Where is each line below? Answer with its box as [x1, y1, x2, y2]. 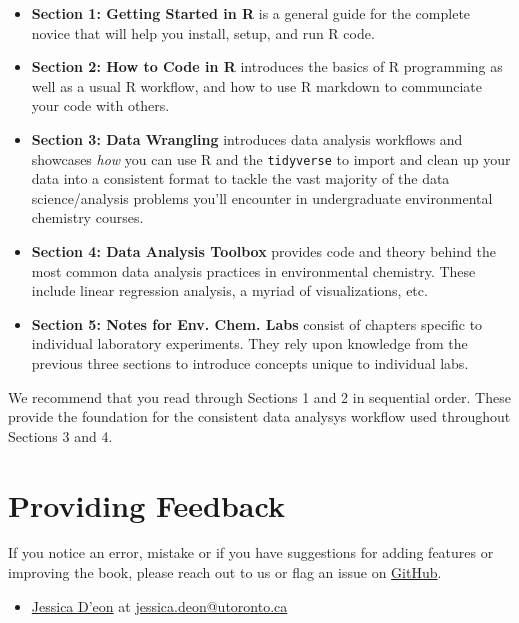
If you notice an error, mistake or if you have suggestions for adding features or [8, 542, 494, 563]
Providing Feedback [8, 484, 285, 525]
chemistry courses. [31, 207, 144, 228]
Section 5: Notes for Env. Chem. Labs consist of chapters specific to [31, 313, 483, 334]
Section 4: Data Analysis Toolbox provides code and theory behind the [31, 241, 496, 261]
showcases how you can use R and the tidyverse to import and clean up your [31, 148, 511, 169]
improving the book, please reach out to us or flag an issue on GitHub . [8, 562, 442, 583]
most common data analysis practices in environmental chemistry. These [31, 260, 476, 281]
